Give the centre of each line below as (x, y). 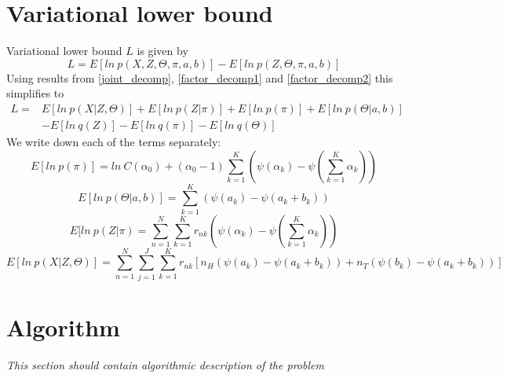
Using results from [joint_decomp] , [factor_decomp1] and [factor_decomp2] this (200, 77)
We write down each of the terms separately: (114, 141)
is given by (162, 51)
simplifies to (35, 93)
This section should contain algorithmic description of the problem (165, 364)
